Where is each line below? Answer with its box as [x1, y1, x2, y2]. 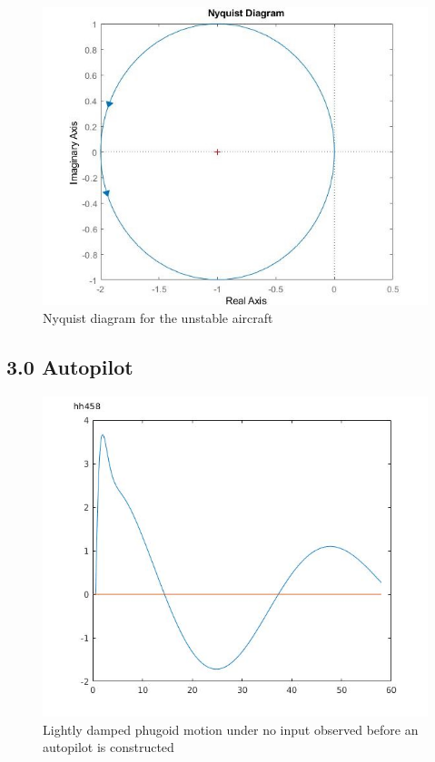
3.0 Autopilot [6, 352, 133, 380]
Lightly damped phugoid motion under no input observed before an [43, 719, 419, 738]
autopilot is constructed [43, 738, 174, 757]
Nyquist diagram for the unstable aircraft [43, 308, 273, 327]
